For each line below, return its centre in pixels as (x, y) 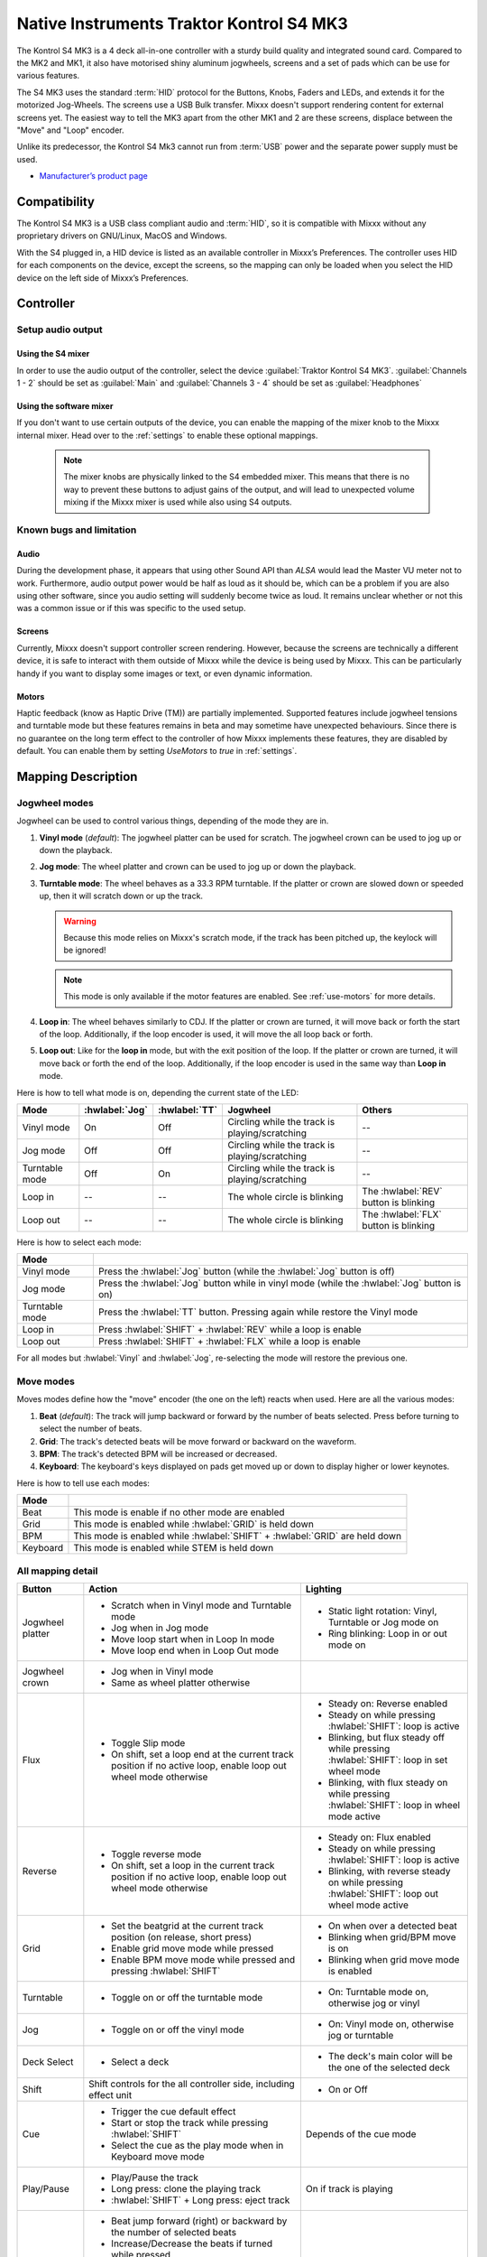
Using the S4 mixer (53, 354)
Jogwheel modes (55, 803)
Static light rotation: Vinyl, (382, 1611)
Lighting (324, 1589)
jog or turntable (361, 2035)
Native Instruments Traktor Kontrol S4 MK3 (183, 23)
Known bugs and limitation (77, 530)
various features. (48, 76)
